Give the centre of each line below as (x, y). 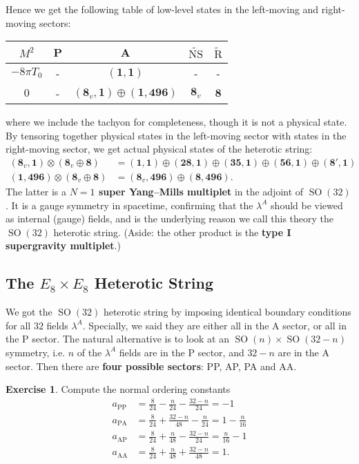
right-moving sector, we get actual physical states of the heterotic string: (159, 149)
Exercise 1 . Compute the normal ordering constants (118, 389)
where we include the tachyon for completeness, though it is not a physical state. (176, 122)
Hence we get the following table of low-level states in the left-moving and (162, 9)
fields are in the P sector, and (182, 352)
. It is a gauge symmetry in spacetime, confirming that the (129, 205)
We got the (29, 312)
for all (18, 325)
